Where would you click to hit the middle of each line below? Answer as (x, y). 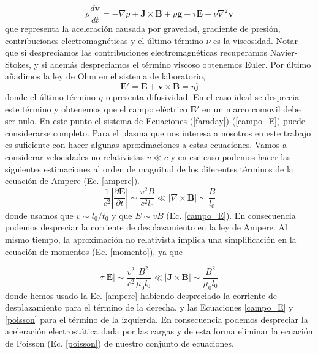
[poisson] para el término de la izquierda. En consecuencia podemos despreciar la (157, 319)
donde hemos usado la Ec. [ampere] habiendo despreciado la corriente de (141, 295)
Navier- (284, 52)
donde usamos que (39, 215)
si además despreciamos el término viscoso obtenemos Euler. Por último (176, 64)
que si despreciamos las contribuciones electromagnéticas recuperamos (136, 52)
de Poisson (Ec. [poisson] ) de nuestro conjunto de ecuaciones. (119, 343)
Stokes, (18, 64)
